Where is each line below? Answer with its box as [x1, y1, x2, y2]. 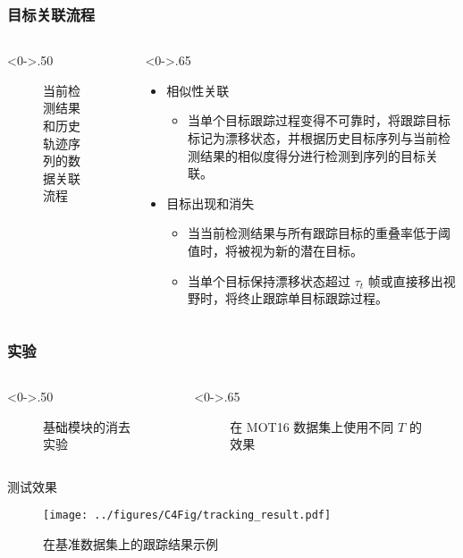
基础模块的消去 [43, 417, 130, 435]
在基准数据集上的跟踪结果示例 [43, 535, 218, 553]
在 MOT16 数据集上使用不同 [230, 417, 394, 435]
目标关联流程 [7, 3, 96, 25]
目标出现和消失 [166, 193, 255, 212]
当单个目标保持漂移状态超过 [187, 271, 350, 290]
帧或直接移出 [367, 271, 443, 290]
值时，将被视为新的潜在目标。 [187, 241, 363, 259]
